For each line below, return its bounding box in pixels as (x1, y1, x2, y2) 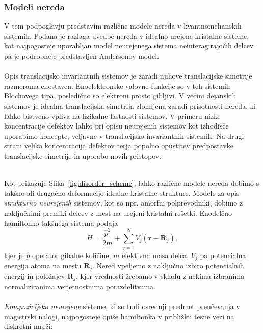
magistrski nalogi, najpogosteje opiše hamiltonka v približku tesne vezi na (4, 311, 234, 321)
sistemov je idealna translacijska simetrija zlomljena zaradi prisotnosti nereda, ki (4, 100, 256, 111)
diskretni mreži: (4, 321, 53, 331)
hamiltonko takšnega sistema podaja (4, 217, 118, 228)
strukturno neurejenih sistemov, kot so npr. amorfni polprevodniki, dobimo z (4, 197, 243, 208)
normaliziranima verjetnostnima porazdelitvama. (4, 280, 155, 291)
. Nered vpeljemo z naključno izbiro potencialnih (92, 260, 244, 271)
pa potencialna (200, 249, 246, 260)
